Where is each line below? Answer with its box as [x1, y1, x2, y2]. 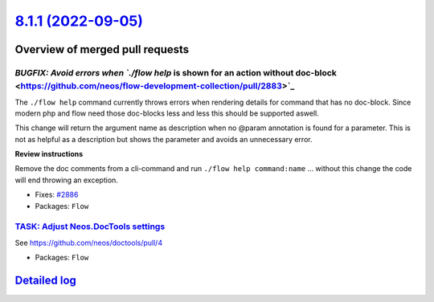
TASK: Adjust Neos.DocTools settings [14, 221, 166, 232]
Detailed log [14, 273, 76, 287]
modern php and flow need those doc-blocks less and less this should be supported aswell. [14, 108, 319, 118]
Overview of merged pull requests [14, 43, 190, 56]
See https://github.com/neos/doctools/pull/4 [14, 238, 163, 247]
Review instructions [14, 149, 84, 159]
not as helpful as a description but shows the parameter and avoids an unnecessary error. [14, 134, 313, 144]
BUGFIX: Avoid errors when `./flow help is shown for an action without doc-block [14, 67, 337, 78]
